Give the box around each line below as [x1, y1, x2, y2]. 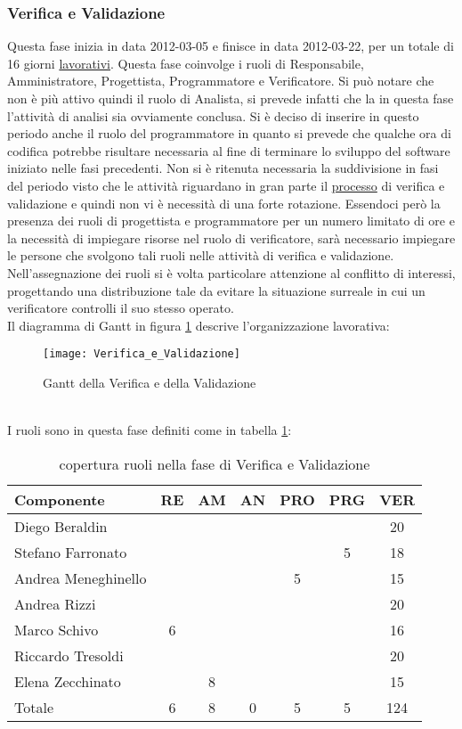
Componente [14, 488, 105, 510]
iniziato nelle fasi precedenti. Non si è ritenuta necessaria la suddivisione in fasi [7, 159, 439, 177]
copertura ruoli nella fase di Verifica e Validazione [59, 453, 370, 474]
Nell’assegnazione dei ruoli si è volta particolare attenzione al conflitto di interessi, [7, 263, 456, 282]
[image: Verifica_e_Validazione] [43, 348, 240, 361]
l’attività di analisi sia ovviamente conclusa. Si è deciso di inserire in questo [7, 106, 419, 125]
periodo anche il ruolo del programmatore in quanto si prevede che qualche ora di [7, 124, 451, 143]
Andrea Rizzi [14, 593, 96, 614]
